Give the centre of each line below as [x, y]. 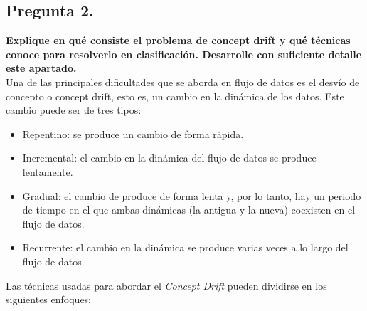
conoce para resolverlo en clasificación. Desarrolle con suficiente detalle [184, 54]
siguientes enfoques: [49, 299]
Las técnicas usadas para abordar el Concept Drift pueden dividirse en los [166, 285]
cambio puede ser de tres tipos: [74, 110]
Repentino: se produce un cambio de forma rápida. [133, 133]
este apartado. [41, 68]
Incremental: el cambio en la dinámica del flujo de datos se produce [169, 158]
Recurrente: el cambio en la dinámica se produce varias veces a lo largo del [185, 247]
